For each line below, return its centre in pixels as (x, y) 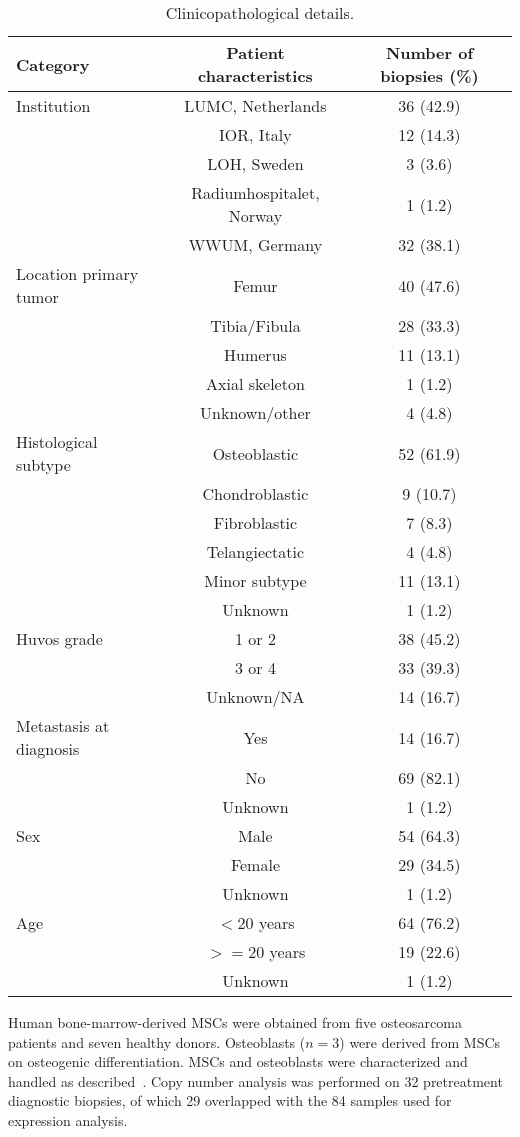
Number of (429, 52)
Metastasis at (63, 725)
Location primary (77, 273)
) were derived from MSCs (420, 1041)
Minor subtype (255, 580)
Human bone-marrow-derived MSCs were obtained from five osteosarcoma (235, 1022)
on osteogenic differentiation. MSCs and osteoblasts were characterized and (238, 1061)
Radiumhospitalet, (255, 192)
